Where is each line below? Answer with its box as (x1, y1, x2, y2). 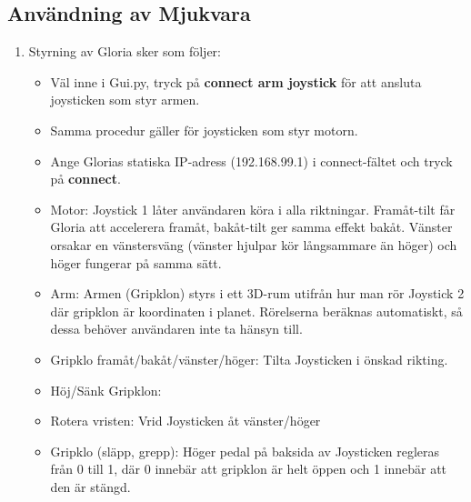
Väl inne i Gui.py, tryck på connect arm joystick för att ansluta (50, 72, 422, 91)
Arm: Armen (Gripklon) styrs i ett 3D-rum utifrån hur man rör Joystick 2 (50, 284, 465, 303)
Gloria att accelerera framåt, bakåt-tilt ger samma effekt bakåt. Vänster (50, 217, 453, 236)
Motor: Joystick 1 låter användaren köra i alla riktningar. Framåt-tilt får (50, 199, 456, 218)
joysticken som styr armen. (50, 90, 200, 109)
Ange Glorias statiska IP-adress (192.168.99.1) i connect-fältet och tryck (50, 151, 453, 170)
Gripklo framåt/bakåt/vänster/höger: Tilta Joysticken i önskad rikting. (50, 349, 448, 368)
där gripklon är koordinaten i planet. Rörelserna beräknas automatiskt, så (50, 301, 463, 320)
